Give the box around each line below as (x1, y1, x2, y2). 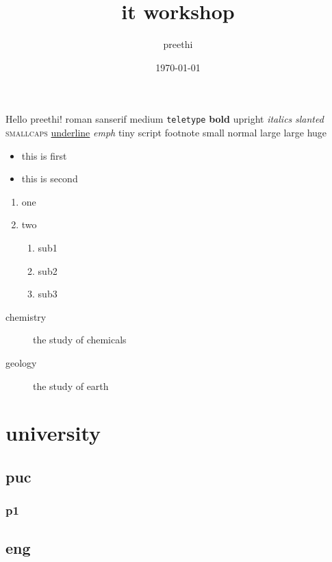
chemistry (5, 309, 47, 323)
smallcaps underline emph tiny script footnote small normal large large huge (5, 125, 327, 139)
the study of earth (33, 378, 109, 393)
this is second (21, 171, 78, 186)
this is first (21, 148, 67, 162)
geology (5, 355, 37, 369)
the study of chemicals (33, 332, 127, 347)
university (5, 419, 101, 447)
